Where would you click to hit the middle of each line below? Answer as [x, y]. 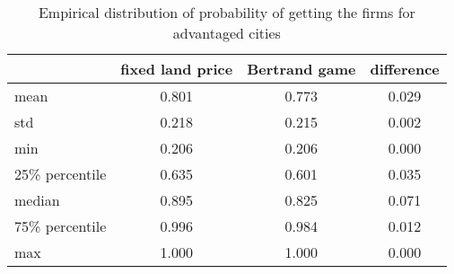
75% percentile [61, 226]
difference [405, 69]
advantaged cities [227, 33]
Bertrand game [301, 69]
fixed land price [177, 69]
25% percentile [61, 174]
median [37, 200]
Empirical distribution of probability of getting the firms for [227, 12]
